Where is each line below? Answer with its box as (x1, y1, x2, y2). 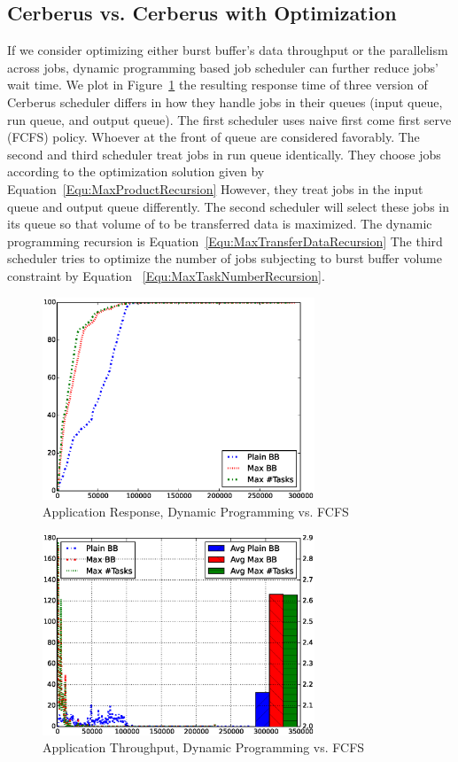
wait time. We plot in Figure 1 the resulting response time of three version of (7, 75, 428, 94)
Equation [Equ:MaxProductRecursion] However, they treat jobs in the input (7, 179, 423, 198)
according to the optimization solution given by (7, 162, 265, 181)
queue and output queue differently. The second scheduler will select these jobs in (7, 197, 449, 215)
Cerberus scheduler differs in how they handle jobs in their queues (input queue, (7, 92, 443, 111)
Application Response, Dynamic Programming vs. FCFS (43, 502, 349, 521)
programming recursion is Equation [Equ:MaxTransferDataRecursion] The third (7, 231, 443, 250)
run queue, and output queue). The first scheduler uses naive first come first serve (7, 110, 452, 128)
